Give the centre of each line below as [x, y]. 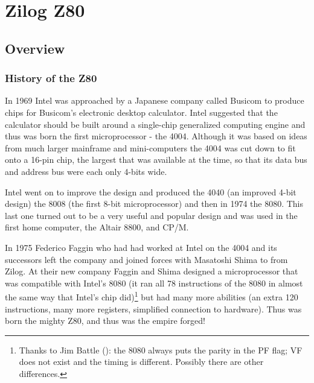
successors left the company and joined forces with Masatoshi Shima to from [146, 259]
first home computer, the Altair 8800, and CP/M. [97, 227]
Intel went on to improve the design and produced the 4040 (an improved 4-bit [151, 191]
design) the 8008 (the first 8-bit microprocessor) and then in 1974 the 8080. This [154, 204]
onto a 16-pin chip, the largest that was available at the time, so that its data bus [156, 160]
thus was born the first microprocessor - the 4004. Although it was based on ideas [156, 136]
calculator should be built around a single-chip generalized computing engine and [155, 124]
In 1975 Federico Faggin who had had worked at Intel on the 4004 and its [141, 247]
